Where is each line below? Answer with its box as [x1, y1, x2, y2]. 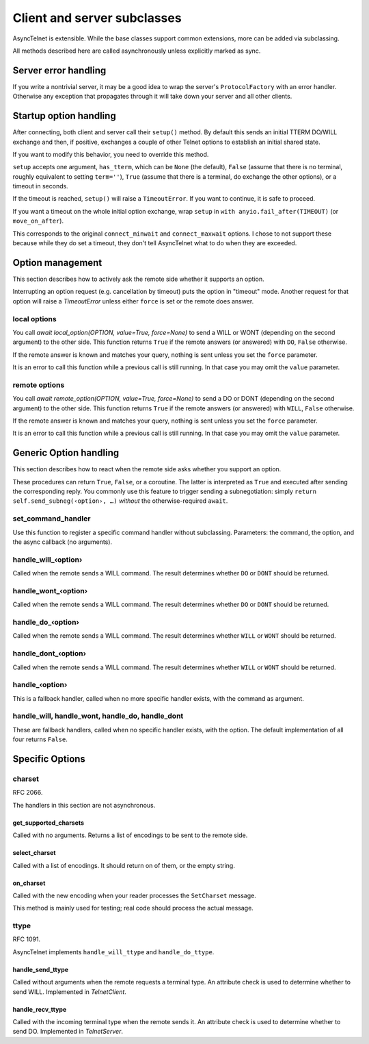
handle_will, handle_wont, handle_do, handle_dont [12, 711, 184, 721]
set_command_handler [12, 514, 91, 523]
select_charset [12, 849, 56, 857]
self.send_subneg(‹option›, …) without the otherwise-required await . [12, 497, 228, 505]
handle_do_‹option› [12, 617, 80, 627]
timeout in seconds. [12, 182, 68, 190]
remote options [12, 380, 65, 390]
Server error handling [12, 64, 107, 76]
